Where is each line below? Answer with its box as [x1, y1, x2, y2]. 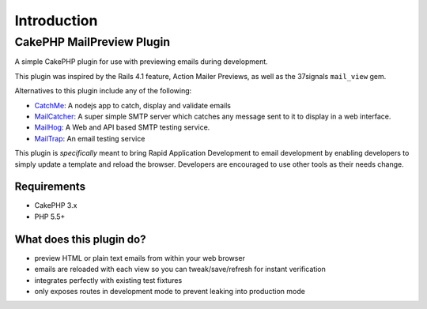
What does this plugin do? [14, 232, 146, 246]
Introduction [14, 12, 98, 29]
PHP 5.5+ [34, 212, 66, 221]
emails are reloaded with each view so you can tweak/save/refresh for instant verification [34, 265, 326, 274]
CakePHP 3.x [34, 201, 77, 210]
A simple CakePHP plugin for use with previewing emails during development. [14, 57, 268, 66]
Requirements [14, 180, 86, 194]
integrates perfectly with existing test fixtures [34, 275, 183, 285]
